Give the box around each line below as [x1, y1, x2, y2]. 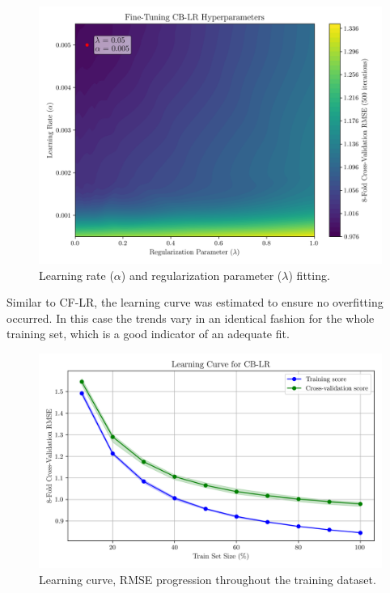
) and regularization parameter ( [121, 266, 282, 283]
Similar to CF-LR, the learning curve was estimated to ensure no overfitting [6, 294, 384, 311]
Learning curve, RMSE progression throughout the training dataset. [39, 570, 376, 587]
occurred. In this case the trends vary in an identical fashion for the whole [6, 309, 375, 326]
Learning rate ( [39, 266, 114, 283]
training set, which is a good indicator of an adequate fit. [6, 325, 290, 342]
